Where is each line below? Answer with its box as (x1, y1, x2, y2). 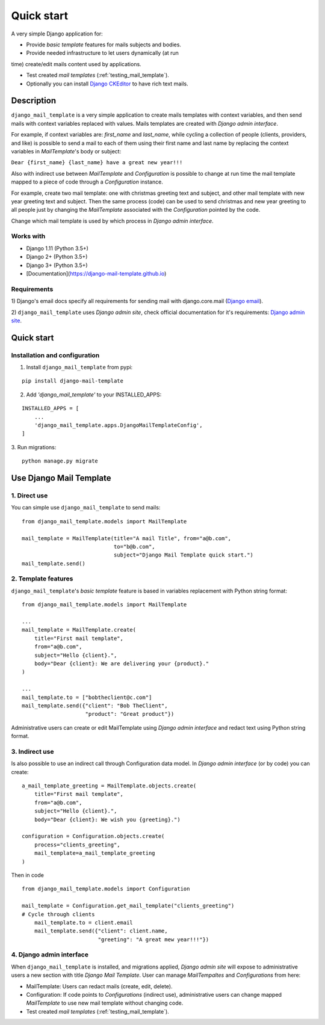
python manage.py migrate (22, 458, 99, 464)
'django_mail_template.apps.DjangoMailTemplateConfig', (34, 422, 203, 429)
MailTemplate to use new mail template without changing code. (26, 999, 184, 1007)
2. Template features (11, 574, 73, 583)
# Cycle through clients (22, 911, 95, 917)
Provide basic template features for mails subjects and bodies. (26, 41, 182, 48)
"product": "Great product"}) (85, 710, 175, 718)
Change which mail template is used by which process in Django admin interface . (11, 217, 214, 224)
